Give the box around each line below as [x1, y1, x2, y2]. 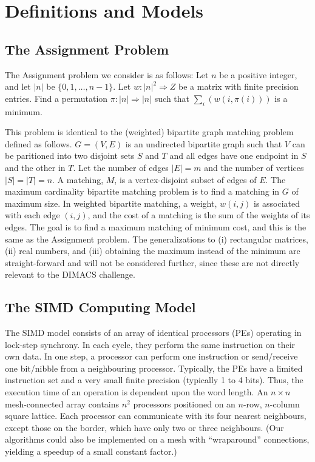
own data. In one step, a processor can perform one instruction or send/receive [5, 350, 298, 363]
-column [269, 397, 300, 410]
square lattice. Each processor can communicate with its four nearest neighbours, [5, 409, 307, 422]
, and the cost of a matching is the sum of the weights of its [87, 209, 310, 221]
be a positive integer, [219, 68, 297, 81]
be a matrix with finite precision [178, 80, 299, 93]
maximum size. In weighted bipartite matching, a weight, [5, 196, 217, 209]
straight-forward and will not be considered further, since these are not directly [5, 256, 300, 269]
